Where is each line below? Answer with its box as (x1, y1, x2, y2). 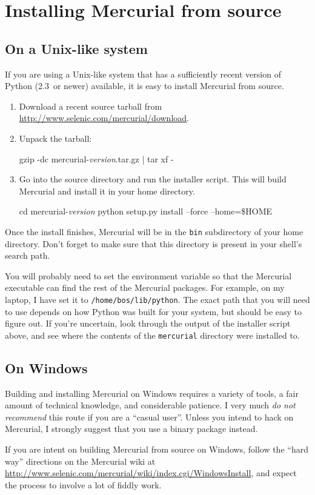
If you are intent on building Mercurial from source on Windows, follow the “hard (5, 443, 308, 456)
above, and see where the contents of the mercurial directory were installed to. (5, 328, 300, 341)
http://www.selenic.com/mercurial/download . (19, 111, 189, 124)
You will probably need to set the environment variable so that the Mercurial (5, 269, 292, 282)
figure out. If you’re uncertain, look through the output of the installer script (5, 317, 291, 330)
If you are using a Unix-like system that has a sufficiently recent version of (5, 67, 281, 80)
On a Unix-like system (5, 39, 148, 58)
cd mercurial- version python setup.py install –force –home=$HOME (19, 205, 273, 218)
